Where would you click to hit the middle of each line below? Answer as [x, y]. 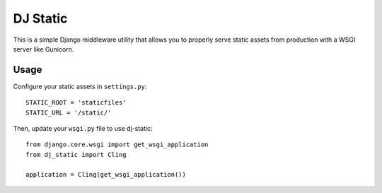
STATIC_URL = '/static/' [69, 112]
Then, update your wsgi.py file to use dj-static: [83, 129]
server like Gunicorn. [44, 49]
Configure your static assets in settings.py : [80, 86]
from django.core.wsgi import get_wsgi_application [117, 145]
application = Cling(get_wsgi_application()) [106, 174]
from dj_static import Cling [76, 154]
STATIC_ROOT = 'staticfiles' [76, 103]
